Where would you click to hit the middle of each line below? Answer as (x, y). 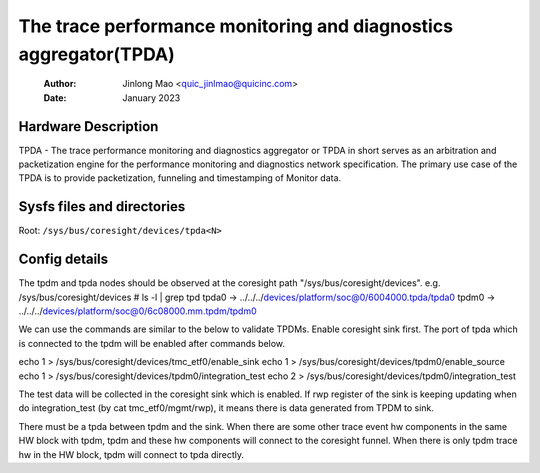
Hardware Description (88, 126)
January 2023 (151, 97)
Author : (60, 84)
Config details (63, 259)
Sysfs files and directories (102, 206)
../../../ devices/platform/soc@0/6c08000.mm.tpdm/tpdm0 (137, 311)
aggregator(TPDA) (96, 54)
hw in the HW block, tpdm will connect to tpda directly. (131, 454)
